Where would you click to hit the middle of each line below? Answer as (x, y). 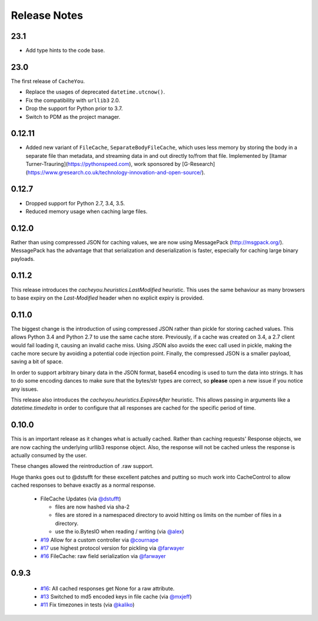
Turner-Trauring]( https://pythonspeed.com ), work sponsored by (103, 164)
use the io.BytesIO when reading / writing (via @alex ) (120, 532)
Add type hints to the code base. (65, 51)
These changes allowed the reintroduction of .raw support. (82, 466)
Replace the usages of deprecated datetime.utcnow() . (95, 92)
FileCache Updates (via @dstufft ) (81, 499)
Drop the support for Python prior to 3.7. (74, 108)
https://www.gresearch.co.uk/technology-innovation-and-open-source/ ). (116, 172)
